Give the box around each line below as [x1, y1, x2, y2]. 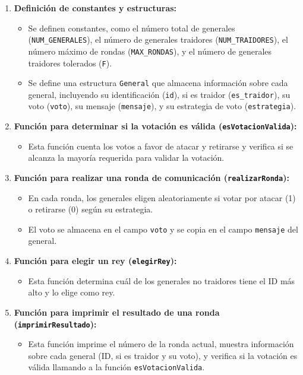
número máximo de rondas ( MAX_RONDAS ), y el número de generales [28, 45, 272, 57]
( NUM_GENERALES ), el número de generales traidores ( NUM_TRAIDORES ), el [28, 33, 288, 46]
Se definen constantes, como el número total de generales [28, 21, 235, 34]
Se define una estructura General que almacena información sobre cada [28, 77, 288, 89]
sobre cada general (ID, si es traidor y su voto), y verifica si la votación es [28, 349, 298, 361]
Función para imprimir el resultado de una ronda [14, 306, 220, 318]
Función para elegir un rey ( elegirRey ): [14, 255, 177, 267]
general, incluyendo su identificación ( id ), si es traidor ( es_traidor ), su [28, 88, 291, 100]
